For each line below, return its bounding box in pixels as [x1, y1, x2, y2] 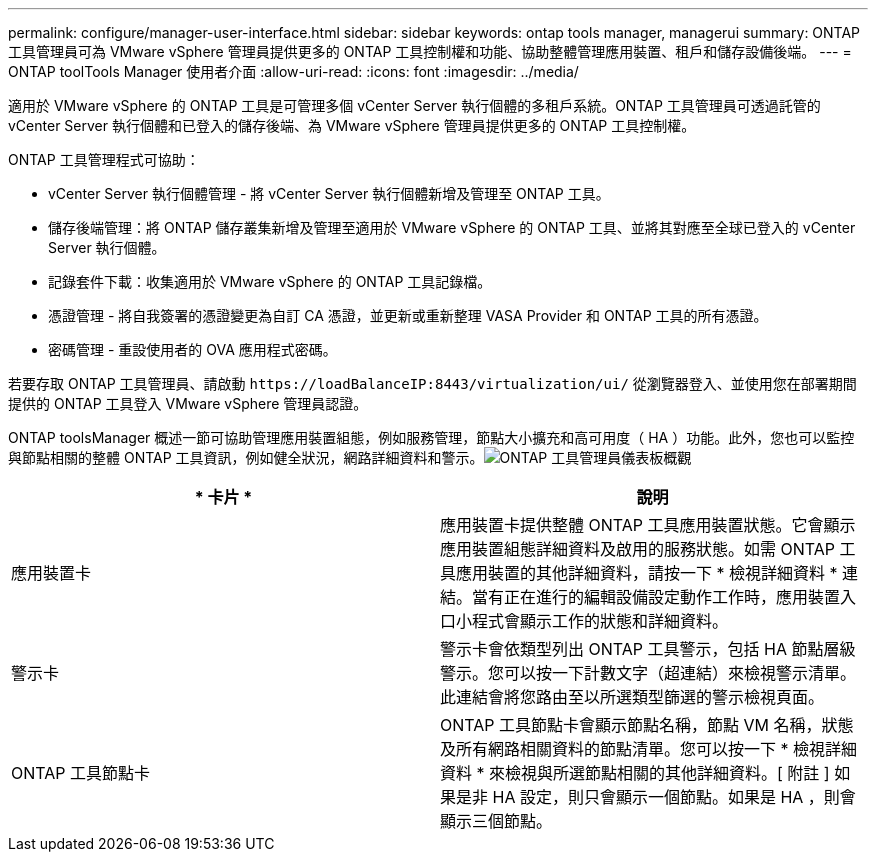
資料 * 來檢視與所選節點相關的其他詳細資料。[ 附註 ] [440, 763, 830, 783]
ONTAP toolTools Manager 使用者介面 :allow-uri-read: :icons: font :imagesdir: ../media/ [8, 63, 579, 80]
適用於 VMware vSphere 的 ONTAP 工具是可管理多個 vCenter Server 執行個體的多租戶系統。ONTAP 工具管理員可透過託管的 [8, 97, 821, 114]
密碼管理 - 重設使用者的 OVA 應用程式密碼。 [48, 341, 337, 358]
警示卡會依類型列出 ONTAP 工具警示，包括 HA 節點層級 [440, 639, 856, 659]
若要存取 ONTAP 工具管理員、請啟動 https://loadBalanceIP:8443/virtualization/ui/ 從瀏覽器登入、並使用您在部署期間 [8, 375, 857, 392]
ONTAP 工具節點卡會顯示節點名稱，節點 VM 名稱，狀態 [440, 715, 854, 735]
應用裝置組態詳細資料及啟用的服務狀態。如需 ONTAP [440, 539, 836, 559]
